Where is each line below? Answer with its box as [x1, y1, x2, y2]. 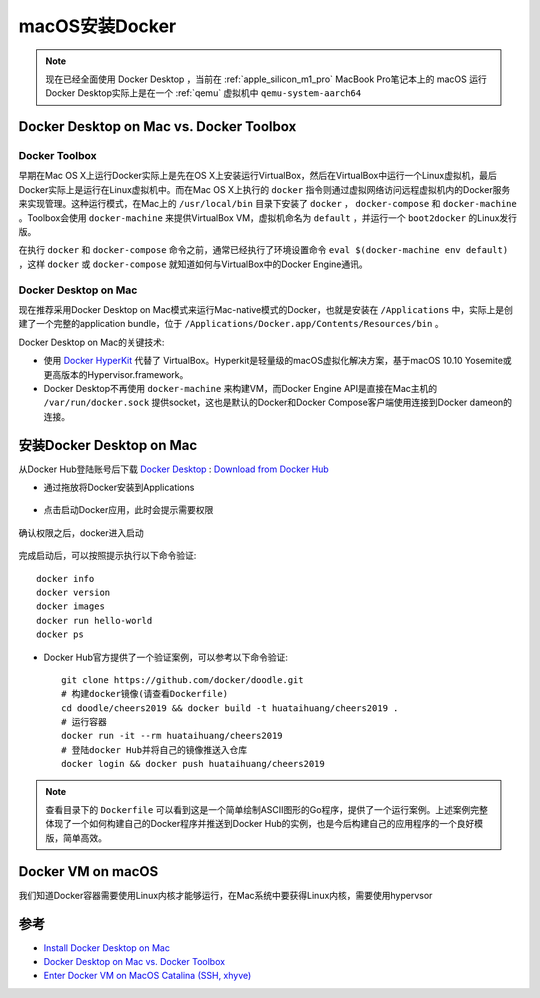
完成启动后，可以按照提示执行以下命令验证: [18, 550, 197, 562]
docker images [36, 601, 105, 612]
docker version [36, 586, 111, 598]
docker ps [36, 629, 84, 640]
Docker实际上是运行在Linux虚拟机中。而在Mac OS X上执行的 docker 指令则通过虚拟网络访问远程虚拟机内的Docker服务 [18, 183, 511, 195]
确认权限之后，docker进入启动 [18, 526, 144, 539]
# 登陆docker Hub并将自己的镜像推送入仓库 [61, 744, 248, 755]
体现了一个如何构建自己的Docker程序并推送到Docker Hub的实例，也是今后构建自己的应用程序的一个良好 [45, 818, 475, 830]
